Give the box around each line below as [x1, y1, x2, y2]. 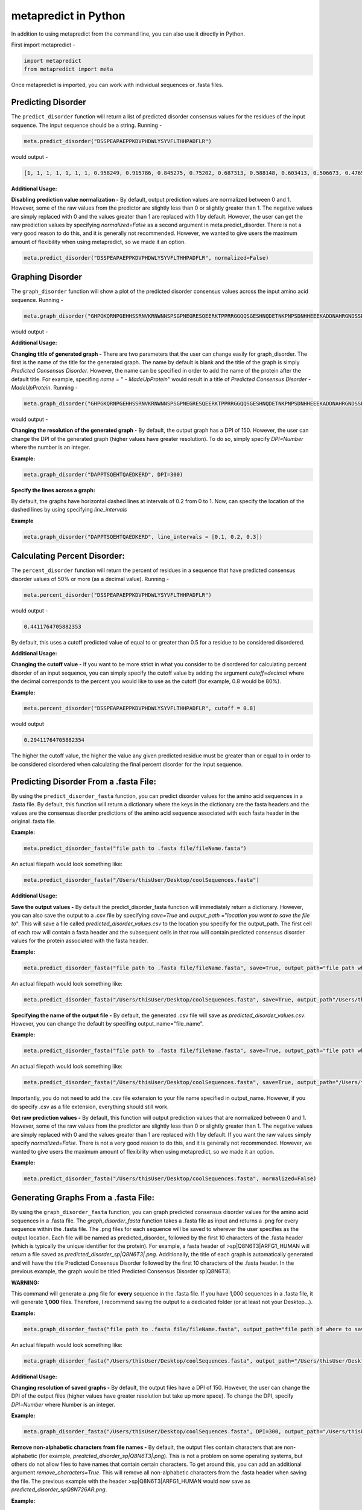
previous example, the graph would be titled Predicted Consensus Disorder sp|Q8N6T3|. [11, 1268, 232, 1275]
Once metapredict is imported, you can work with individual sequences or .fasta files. [11, 82, 224, 89]
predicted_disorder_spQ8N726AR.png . [11, 1486, 107, 1493]
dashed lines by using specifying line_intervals [11, 506, 127, 513]
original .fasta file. [11, 817, 56, 824]
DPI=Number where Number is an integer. [11, 1401, 116, 1408]
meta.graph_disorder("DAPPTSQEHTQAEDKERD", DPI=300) [24, 471, 183, 478]
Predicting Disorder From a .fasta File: [11, 776, 157, 786]
